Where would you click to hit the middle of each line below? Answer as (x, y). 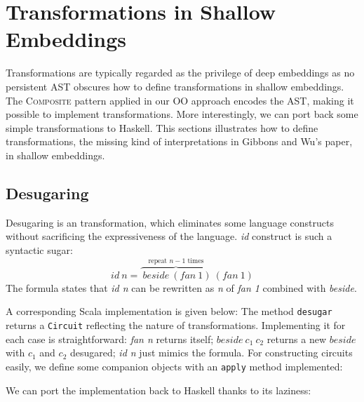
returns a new (297, 339)
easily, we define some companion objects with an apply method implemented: (174, 366)
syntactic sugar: (39, 249)
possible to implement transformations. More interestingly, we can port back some (182, 114)
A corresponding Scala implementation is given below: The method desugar (169, 311)
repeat (158, 261)
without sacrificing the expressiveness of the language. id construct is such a (169, 236)
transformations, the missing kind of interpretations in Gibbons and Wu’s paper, (179, 141)
